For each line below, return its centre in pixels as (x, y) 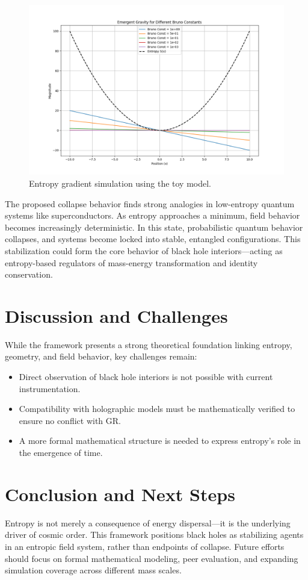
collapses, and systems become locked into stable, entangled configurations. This (153, 239)
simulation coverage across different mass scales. (93, 570)
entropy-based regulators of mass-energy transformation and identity (131, 262)
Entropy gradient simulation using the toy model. (120, 183)
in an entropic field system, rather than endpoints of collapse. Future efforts (145, 546)
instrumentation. (50, 388)
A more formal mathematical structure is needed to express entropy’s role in (160, 441)
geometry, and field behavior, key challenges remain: (101, 356)
